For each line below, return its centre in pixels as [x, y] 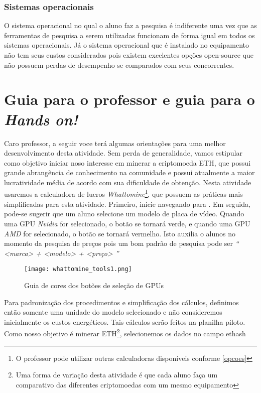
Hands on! [41, 119]
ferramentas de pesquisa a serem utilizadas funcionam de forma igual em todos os [129, 35]
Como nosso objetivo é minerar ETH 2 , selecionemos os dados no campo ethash [125, 333]
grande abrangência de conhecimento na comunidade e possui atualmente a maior [129, 172]
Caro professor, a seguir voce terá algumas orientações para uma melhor [115, 143]
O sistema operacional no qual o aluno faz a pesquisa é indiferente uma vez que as [130, 25]
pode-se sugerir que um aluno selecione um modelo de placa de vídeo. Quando [124, 214]
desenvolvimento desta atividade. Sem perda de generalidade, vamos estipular [123, 153]
